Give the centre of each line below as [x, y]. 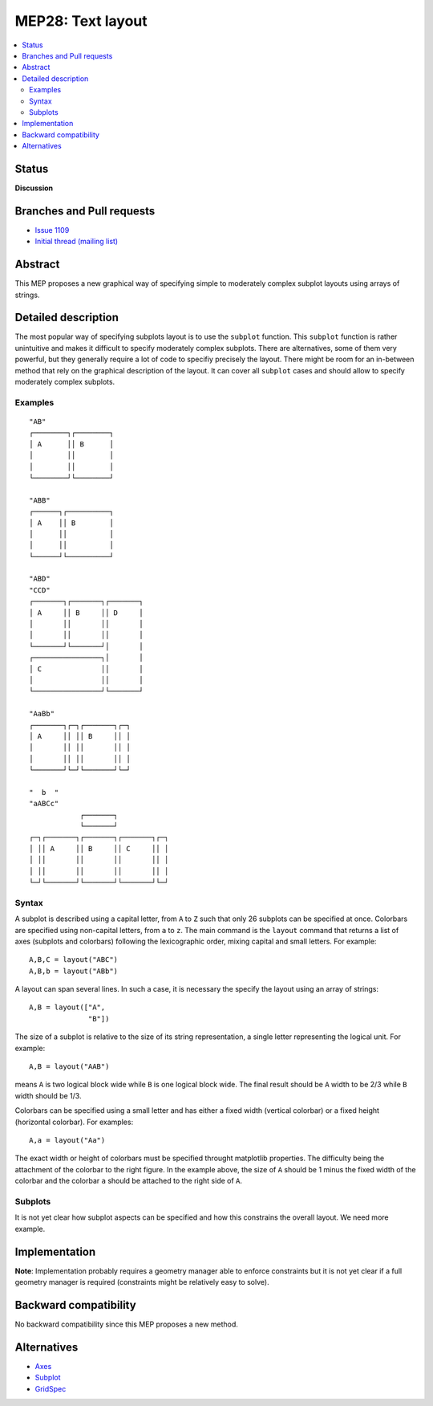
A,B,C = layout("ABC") [74, 960]
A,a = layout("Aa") [67, 1140]
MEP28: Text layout [81, 21]
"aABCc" [44, 804]
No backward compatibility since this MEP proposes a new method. [126, 1324]
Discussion [34, 188]
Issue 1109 [52, 230]
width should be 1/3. [48, 1095]
